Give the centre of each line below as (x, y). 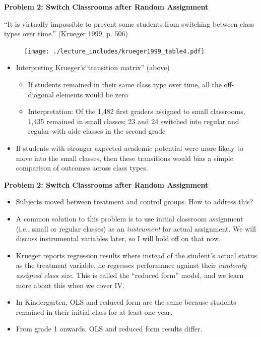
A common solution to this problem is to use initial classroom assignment (129, 218)
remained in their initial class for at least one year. (94, 312)
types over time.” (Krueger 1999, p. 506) (66, 34)
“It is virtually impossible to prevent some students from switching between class (129, 23)
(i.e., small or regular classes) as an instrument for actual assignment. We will (136, 228)
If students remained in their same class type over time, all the (125, 85)
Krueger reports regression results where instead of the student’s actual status (137, 255)
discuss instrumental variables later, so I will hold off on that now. (118, 238)
